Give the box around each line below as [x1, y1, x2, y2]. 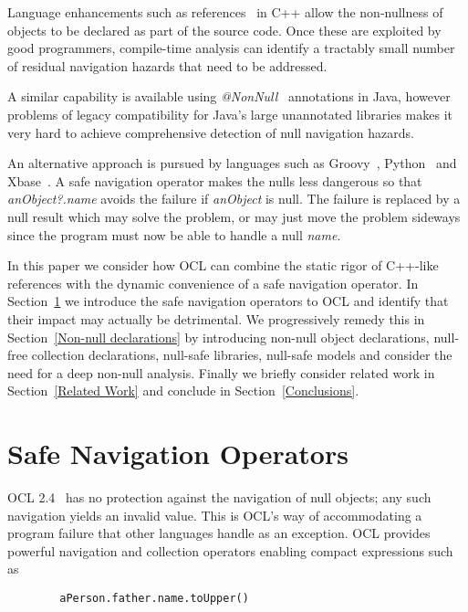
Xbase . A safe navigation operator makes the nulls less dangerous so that [7, 171, 422, 190]
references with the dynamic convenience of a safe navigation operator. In [7, 273, 419, 292]
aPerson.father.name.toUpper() [59, 591, 249, 605]
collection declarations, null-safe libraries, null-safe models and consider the [31, 345, 452, 364]
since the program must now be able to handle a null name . [7, 225, 341, 244]
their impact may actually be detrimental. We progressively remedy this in [7, 309, 425, 328]
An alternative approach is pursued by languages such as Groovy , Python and [7, 153, 457, 173]
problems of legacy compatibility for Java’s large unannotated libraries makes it [7, 104, 452, 123]
